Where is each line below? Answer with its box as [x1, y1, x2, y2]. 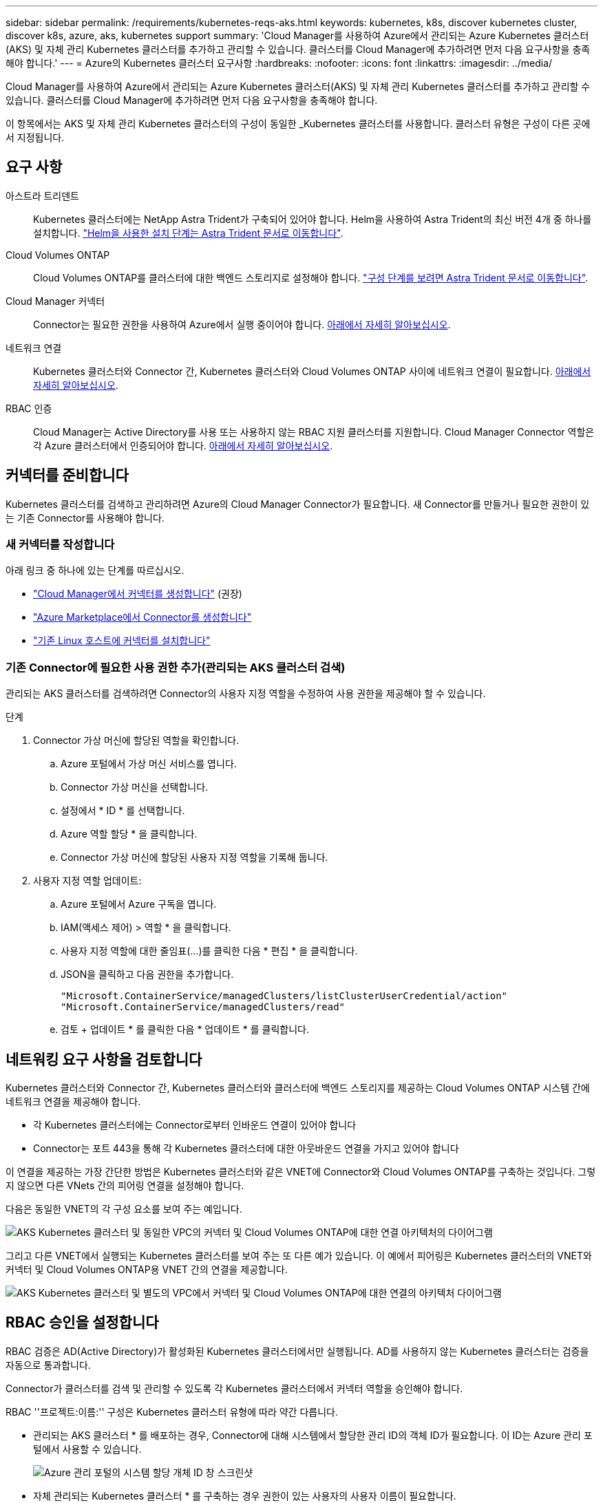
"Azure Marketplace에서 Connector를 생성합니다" [33, 611, 252, 623]
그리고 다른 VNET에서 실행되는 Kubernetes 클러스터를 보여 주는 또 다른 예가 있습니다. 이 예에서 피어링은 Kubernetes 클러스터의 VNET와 [6, 1250, 592, 1262]
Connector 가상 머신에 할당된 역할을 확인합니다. [33, 734, 240, 747]
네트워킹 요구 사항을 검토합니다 [6, 1050, 202, 1068]
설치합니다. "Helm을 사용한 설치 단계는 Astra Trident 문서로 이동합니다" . [33, 226, 343, 239]
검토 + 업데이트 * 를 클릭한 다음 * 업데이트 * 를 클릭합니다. [61, 1023, 310, 1036]
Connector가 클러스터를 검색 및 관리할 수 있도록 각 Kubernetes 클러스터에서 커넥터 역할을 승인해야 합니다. [6, 1382, 463, 1394]
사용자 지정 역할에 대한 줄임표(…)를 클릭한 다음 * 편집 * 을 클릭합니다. [61, 945, 358, 957]
